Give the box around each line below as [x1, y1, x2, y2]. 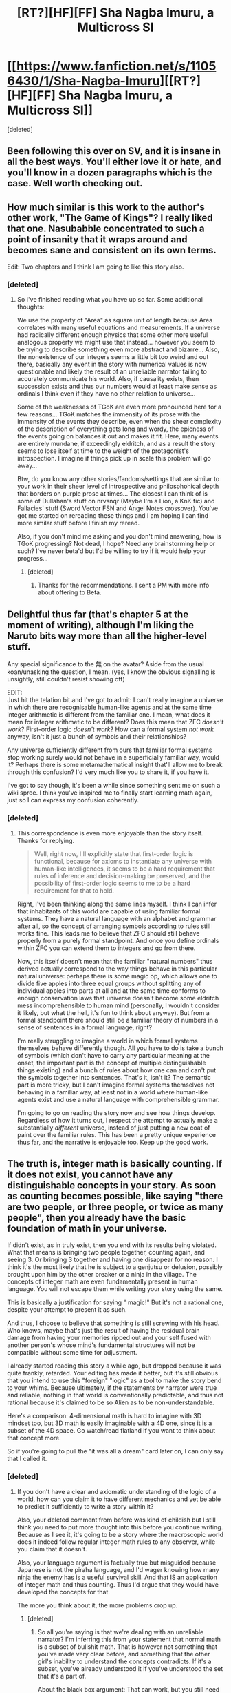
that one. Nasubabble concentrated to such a [7, 222, 205, 234]
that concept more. [7, 1434, 62, 1442]
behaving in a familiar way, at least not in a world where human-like [16, 1087, 208, 1096]
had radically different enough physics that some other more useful [16, 331, 208, 339]
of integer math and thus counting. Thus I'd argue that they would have [16, 1580, 219, 1589]
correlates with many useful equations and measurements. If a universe [16, 323, 220, 332]
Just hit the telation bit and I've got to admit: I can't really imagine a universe [7, 696, 223, 704]
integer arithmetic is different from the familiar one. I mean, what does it [7, 710, 211, 719]
